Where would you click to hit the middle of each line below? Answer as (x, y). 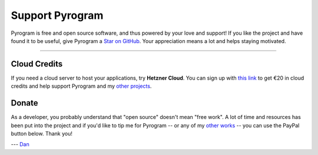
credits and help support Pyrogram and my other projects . (81, 86)
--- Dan (20, 144)
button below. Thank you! (42, 133)
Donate (24, 103)
